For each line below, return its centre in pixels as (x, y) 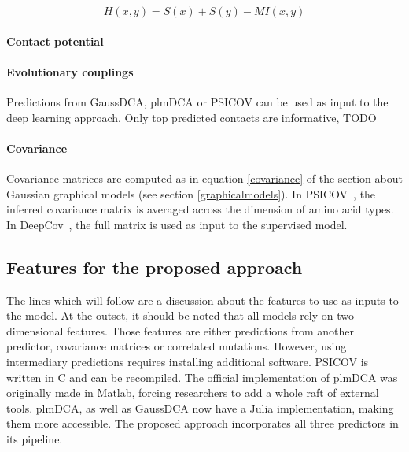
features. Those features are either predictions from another (211, 330)
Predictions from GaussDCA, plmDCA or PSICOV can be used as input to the (197, 101)
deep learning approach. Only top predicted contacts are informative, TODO (192, 117)
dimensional (35, 330)
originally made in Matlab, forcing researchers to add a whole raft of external (193, 393)
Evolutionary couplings (70, 71)
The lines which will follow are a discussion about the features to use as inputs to (203, 300)
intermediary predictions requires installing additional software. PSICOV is (188, 361)
